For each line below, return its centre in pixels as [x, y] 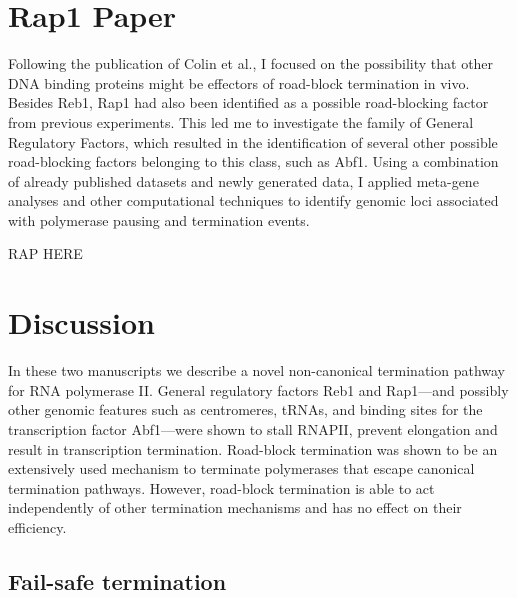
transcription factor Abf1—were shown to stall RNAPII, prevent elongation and [253, 428]
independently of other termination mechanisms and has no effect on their [235, 507]
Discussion [81, 322]
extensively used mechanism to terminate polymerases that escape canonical [241, 468]
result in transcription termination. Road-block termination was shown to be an [253, 448]
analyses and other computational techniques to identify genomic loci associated [253, 200]
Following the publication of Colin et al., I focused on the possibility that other [251, 63]
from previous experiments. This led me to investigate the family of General [241, 121]
